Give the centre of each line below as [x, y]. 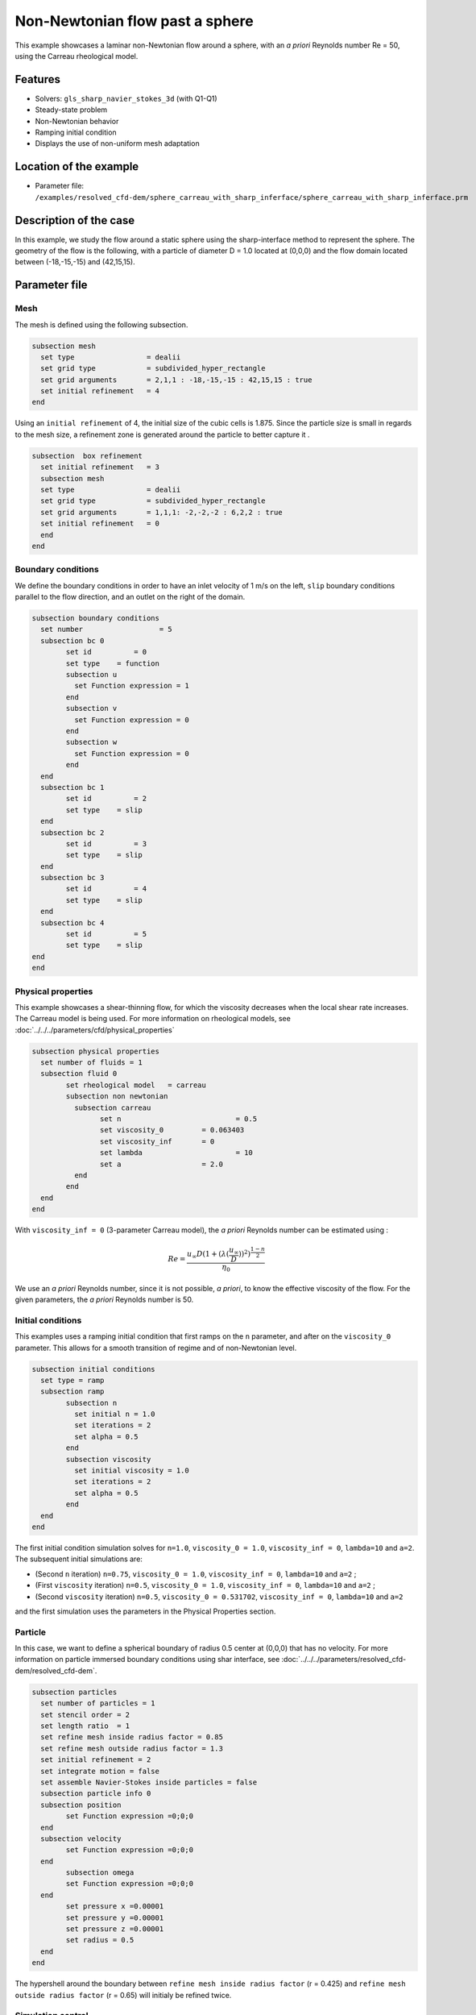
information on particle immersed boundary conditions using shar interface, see [147, 1660]
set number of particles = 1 [98, 1703]
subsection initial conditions [94, 1369]
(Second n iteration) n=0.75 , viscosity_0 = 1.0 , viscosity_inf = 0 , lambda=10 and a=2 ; [196, 1574]
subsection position [81, 1805]
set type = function [113, 663]
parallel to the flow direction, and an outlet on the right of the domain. [130, 597]
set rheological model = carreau [136, 1085]
